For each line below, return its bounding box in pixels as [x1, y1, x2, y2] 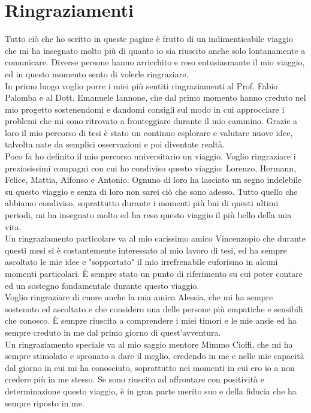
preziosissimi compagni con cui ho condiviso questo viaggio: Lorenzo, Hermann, [5, 161, 297, 174]
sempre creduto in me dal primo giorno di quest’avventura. [5, 325, 221, 338]
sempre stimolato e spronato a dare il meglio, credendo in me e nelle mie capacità [5, 349, 304, 362]
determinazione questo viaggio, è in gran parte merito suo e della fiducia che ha [5, 384, 297, 397]
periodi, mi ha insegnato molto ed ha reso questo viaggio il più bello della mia [5, 209, 292, 221]
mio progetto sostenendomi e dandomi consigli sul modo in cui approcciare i [5, 103, 285, 115]
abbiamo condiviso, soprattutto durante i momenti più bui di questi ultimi [5, 197, 279, 209]
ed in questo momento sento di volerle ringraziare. [5, 67, 189, 80]
